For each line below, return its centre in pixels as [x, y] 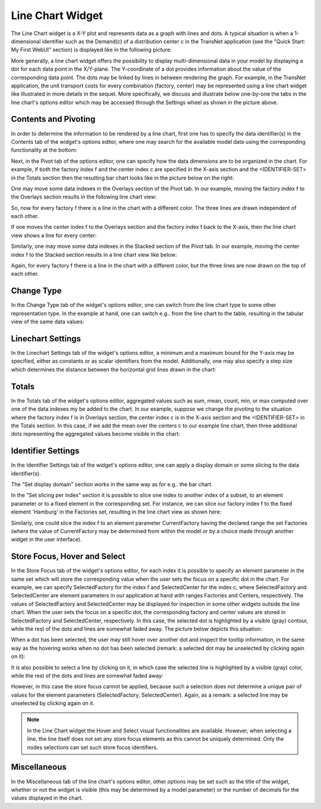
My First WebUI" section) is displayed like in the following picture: [91, 50]
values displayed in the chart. [47, 798]
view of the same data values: [48, 322]
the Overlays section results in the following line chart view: [84, 197]
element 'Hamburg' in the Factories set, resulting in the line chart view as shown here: [116, 512]
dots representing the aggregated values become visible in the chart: [96, 434]
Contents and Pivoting [53, 119]
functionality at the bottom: [44, 150]
